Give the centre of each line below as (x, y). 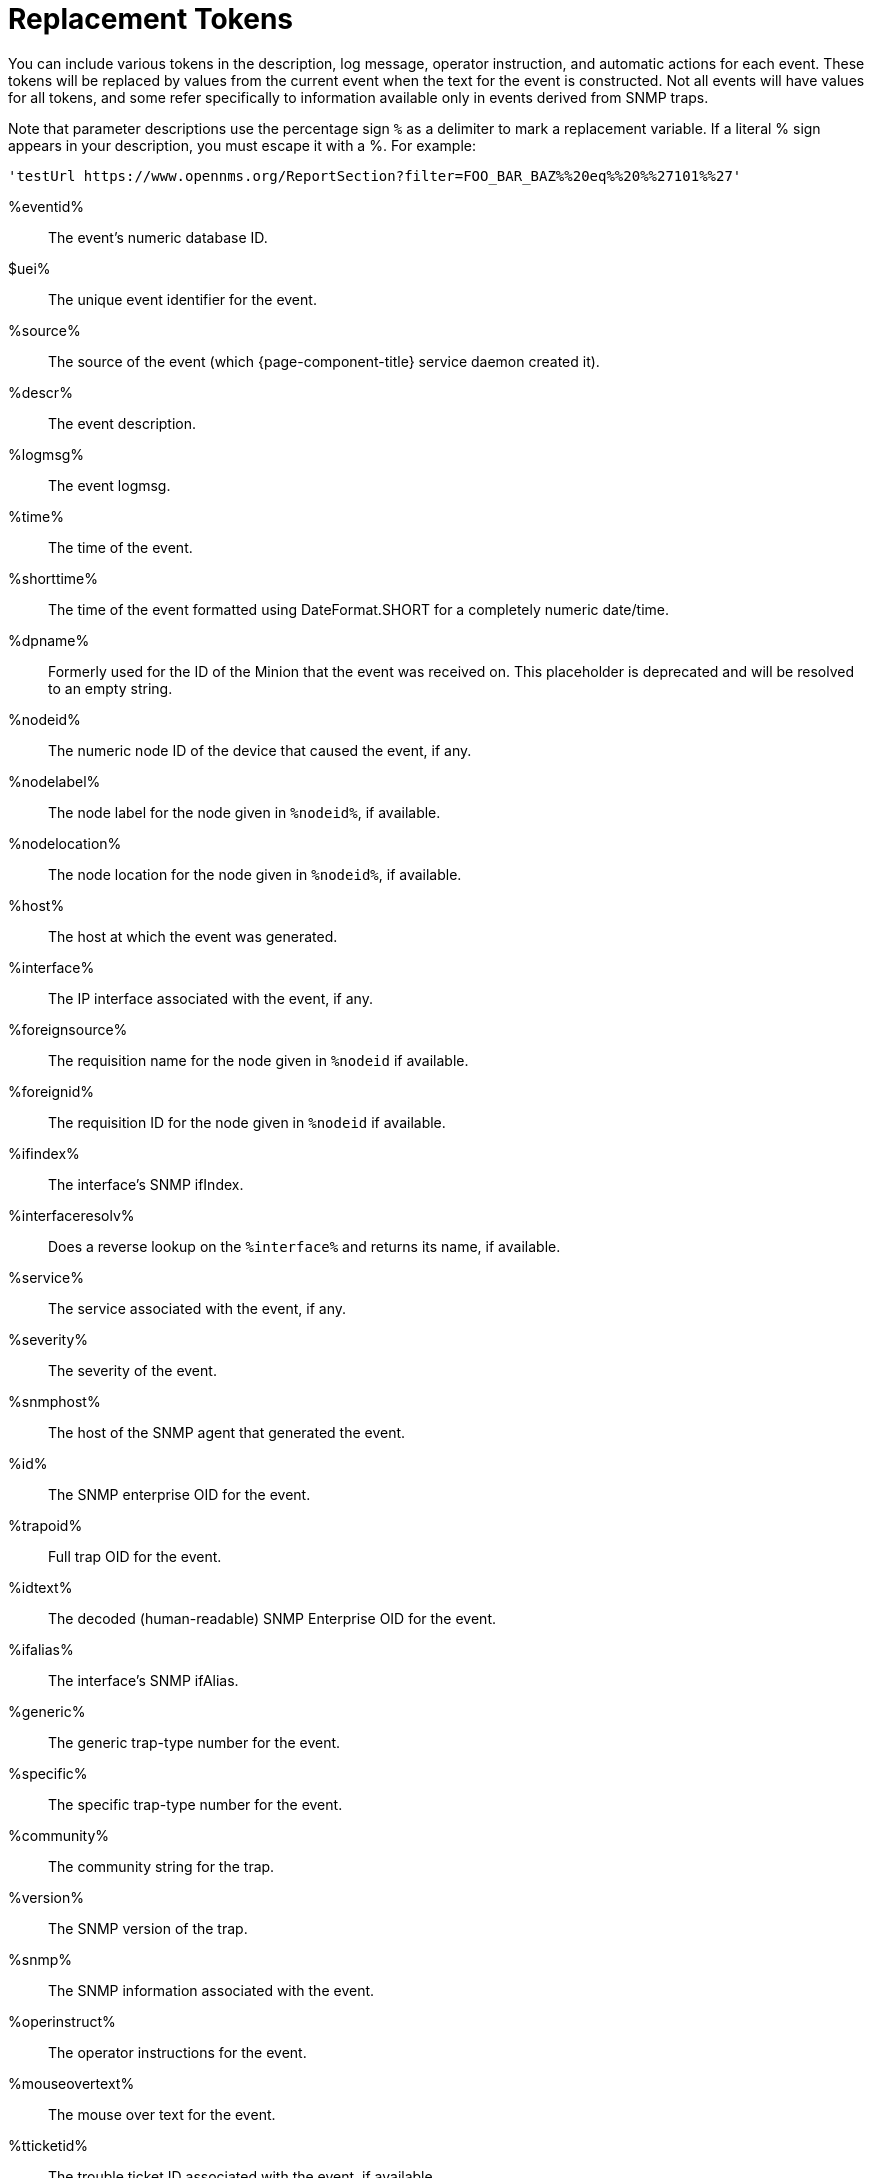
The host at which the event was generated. (193, 936)
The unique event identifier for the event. (182, 299)
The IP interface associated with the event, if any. (210, 998)
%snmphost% (54, 1401)
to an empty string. (110, 688)
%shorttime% (53, 578)
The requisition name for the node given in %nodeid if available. (258, 1060)
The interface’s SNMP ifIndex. (146, 1184)
